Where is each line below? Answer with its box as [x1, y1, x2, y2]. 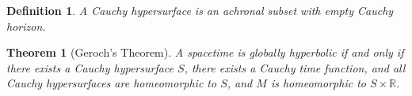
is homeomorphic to [270, 75, 366, 91]
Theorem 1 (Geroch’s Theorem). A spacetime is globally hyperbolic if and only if [6, 44, 404, 61]
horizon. [6, 17, 46, 34]
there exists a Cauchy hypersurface [6, 59, 174, 76]
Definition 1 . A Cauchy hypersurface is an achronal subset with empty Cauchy [6, 2, 394, 18]
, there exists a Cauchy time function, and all [184, 59, 406, 76]
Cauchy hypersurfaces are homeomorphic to [6, 75, 217, 91]
